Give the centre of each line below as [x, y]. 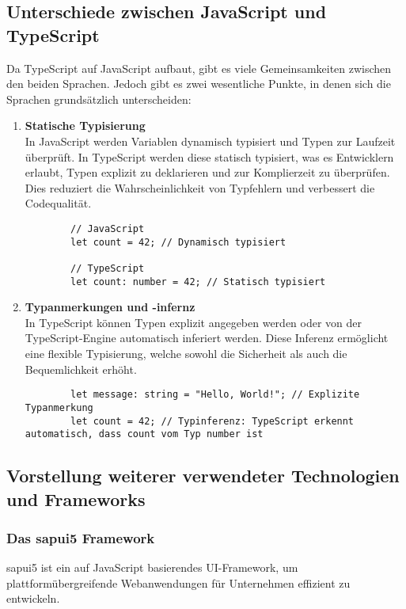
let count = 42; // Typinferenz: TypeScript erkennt [212, 421]
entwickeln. [33, 598]
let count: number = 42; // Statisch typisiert [198, 282]
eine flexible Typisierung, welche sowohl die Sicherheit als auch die [186, 353]
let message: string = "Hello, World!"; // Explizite [215, 395]
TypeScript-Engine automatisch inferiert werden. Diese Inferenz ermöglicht [207, 338]
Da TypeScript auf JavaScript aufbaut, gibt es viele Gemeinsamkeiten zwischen [199, 68]
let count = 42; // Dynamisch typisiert [178, 242]
